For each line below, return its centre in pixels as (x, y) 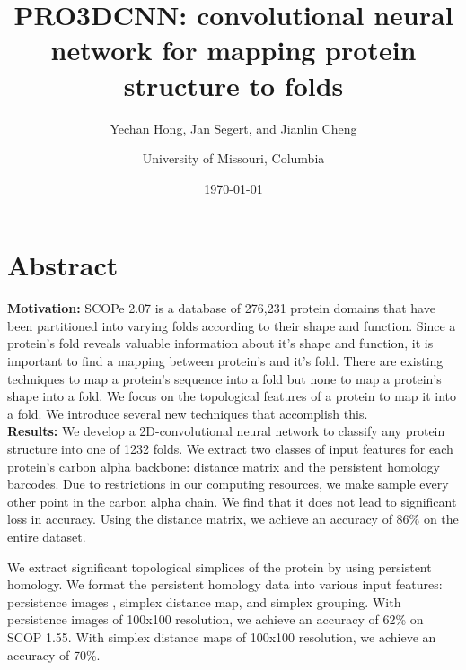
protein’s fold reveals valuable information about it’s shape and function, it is (220, 343)
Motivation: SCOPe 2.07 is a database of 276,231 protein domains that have (221, 308)
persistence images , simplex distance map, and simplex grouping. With (204, 601)
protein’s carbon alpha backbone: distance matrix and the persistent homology (224, 466)
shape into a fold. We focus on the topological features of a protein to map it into (232, 396)
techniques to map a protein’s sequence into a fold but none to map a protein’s (224, 378)
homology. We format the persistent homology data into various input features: (225, 584)
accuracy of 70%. (54, 654)
